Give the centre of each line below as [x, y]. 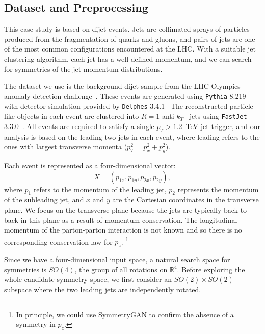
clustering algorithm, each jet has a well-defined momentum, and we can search [128, 58]
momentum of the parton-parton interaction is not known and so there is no [123, 230]
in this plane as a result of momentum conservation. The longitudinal [129, 220]
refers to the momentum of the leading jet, [100, 189]
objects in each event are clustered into [78, 116]
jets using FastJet [218, 116]
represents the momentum [218, 189]
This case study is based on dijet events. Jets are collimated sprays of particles [127, 29]
